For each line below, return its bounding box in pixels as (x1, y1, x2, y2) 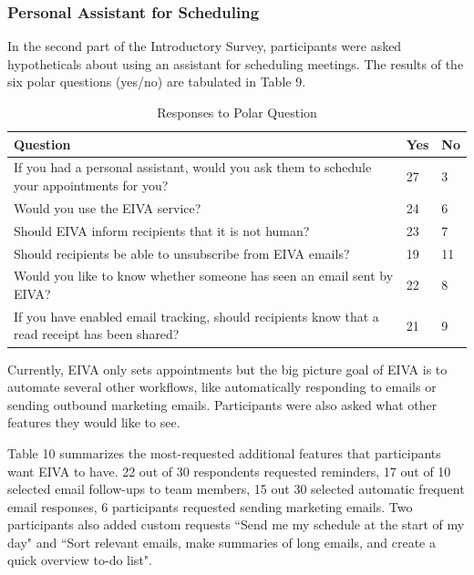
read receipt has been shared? (14, 324, 180, 344)
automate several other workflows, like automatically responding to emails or (7, 377, 437, 396)
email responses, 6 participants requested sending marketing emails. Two (7, 497, 413, 516)
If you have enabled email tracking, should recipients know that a (14, 306, 379, 325)
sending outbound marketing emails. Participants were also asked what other (7, 395, 438, 414)
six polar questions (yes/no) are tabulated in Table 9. (7, 72, 306, 91)
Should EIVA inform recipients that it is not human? (14, 221, 310, 240)
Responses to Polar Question (157, 103, 317, 121)
